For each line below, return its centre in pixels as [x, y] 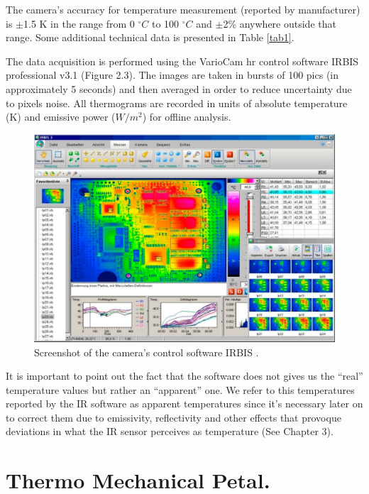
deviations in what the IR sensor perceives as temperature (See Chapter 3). [170, 431]
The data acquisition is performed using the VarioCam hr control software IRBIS [182, 61]
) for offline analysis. [187, 117]
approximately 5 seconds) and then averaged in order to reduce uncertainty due [179, 88]
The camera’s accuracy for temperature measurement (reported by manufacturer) [183, 9]
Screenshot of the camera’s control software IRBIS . [147, 352]
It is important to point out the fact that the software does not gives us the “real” [184, 376]
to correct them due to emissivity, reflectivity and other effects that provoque [174, 417]
